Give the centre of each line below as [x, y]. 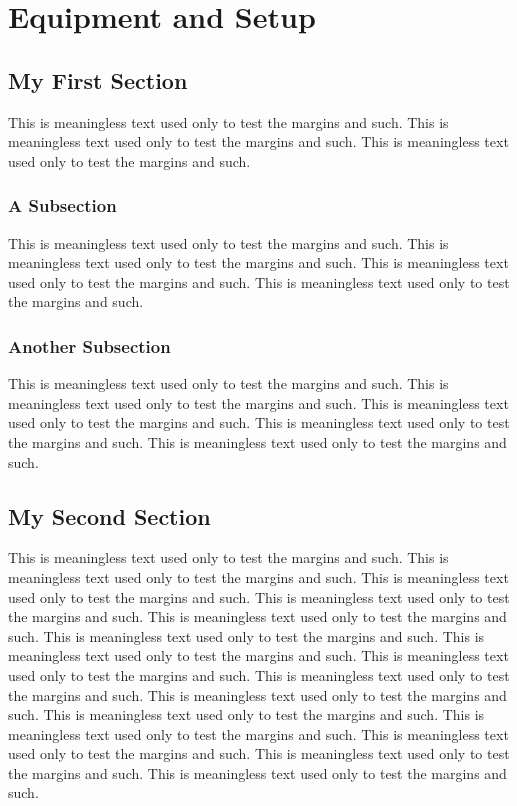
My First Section [98, 79]
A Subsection [62, 205]
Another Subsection [89, 345]
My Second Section [109, 515]
